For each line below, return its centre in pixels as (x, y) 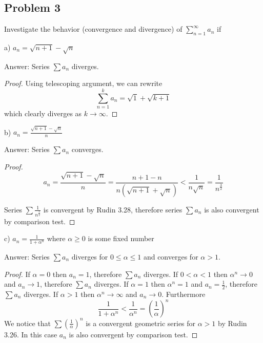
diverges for (90, 256)
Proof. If (17, 274)
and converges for (171, 256)
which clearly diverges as (43, 113)
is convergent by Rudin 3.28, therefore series (113, 209)
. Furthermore (184, 294)
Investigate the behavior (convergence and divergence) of (93, 29)
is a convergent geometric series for (141, 323)
